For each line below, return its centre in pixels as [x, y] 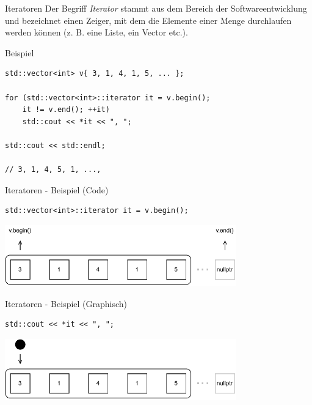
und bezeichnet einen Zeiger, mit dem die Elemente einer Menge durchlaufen [148, 20]
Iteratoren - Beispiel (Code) [57, 189]
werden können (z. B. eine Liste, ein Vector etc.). [96, 32]
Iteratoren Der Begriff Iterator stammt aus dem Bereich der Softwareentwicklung [156, 8]
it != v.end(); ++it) [66, 110]
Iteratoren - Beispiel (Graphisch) [66, 303]
